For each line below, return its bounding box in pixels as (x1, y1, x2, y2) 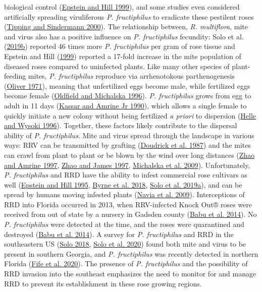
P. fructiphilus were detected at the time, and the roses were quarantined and (4, 219, 244, 229)
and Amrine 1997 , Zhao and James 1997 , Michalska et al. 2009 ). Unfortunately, (4, 159, 250, 170)
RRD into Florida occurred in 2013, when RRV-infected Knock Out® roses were (4, 199, 252, 209)
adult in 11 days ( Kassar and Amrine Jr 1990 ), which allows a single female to (4, 100, 247, 110)
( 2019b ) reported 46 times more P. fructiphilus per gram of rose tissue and (4, 41, 235, 51)
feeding (4, 71, 26, 81)
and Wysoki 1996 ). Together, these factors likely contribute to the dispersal (4, 120, 237, 131)
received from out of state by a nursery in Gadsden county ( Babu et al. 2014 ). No (4, 209, 257, 219)
